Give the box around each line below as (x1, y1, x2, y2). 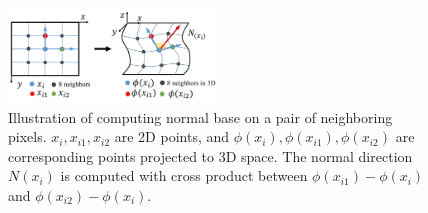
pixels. (8, 126, 47, 147)
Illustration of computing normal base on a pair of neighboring (8, 106, 393, 127)
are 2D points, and (114, 126, 230, 147)
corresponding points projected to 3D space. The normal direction (8, 145, 413, 166)
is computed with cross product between (60, 165, 308, 186)
